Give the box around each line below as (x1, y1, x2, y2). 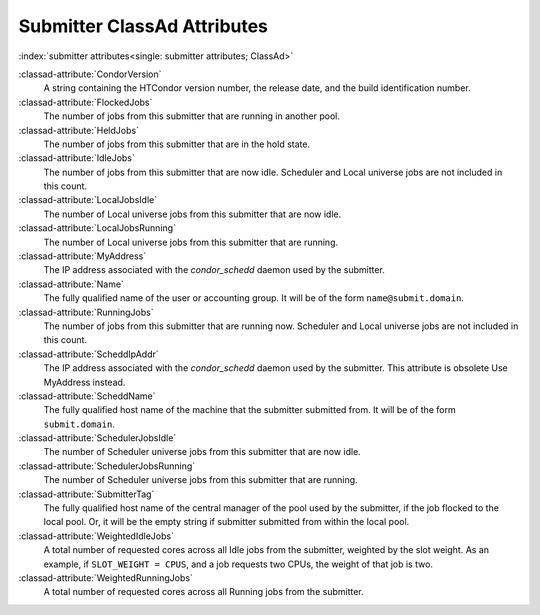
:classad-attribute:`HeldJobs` (18, 124, 140, 136)
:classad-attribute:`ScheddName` (18, 390, 156, 402)
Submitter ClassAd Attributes (18, 15, 269, 37)
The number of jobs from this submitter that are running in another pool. (43, 110, 340, 122)
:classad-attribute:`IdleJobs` (18, 152, 135, 164)
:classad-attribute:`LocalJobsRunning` (18, 222, 177, 234)
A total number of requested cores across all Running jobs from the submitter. (43, 586, 364, 598)
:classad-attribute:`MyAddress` (18, 250, 147, 262)
